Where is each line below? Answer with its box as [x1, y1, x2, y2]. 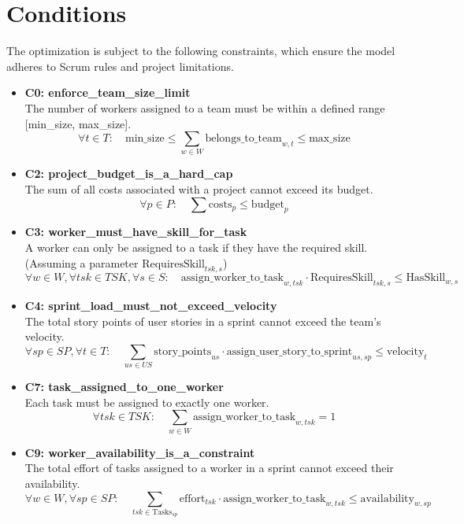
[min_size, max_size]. [24, 115, 132, 131]
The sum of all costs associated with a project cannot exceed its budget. [24, 181, 373, 197]
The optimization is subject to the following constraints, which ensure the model [6, 42, 395, 59]
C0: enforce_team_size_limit [24, 84, 191, 101]
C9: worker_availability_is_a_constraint [24, 444, 255, 460]
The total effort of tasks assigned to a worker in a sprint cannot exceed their [24, 459, 394, 476]
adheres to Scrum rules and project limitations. [6, 57, 234, 74]
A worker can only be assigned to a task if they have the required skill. [24, 239, 368, 255]
